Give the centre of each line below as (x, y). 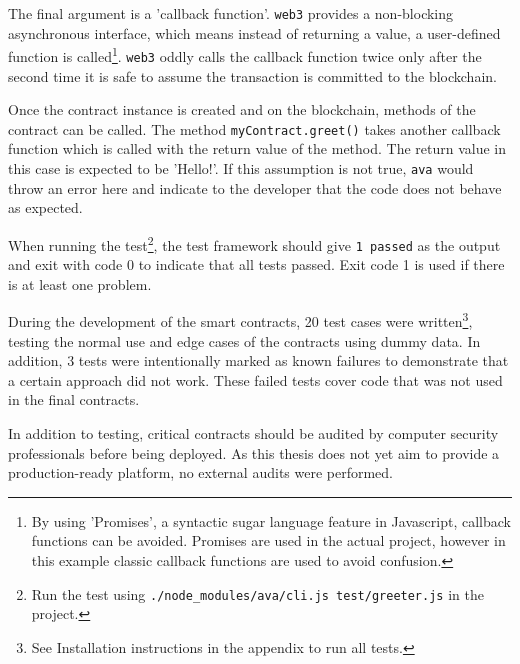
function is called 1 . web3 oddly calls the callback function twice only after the (245, 54)
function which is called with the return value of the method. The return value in (257, 148)
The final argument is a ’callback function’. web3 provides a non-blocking (231, 13)
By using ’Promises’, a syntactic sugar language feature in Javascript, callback (271, 520)
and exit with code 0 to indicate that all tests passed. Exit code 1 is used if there (256, 264)
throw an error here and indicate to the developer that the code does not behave (255, 187)
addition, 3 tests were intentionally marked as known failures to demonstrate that (258, 360)
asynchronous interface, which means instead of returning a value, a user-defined (254, 32)
